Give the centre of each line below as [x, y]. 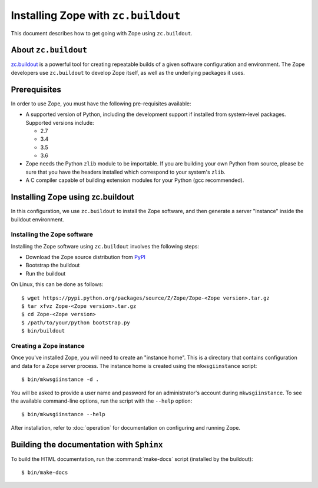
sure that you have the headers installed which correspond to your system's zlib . [126, 172]
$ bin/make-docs [45, 472]
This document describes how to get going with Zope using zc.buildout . [102, 33]
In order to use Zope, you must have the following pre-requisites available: [101, 104]
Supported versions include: [60, 122]
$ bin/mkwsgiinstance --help [63, 414]
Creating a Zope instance [48, 346]
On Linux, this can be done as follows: [57, 284]
